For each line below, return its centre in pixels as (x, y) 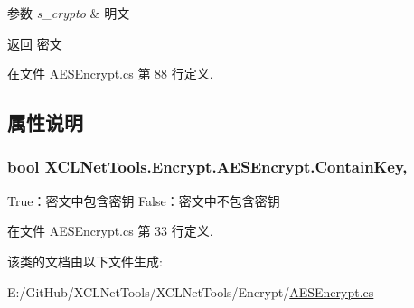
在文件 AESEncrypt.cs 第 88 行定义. (110, 74)
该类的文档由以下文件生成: (85, 261)
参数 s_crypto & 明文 (69, 13)
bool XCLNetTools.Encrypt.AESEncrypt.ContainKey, (207, 167)
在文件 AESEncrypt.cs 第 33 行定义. (110, 231)
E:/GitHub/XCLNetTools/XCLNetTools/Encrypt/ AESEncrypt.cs (191, 291)
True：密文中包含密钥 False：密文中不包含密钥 (144, 200)
